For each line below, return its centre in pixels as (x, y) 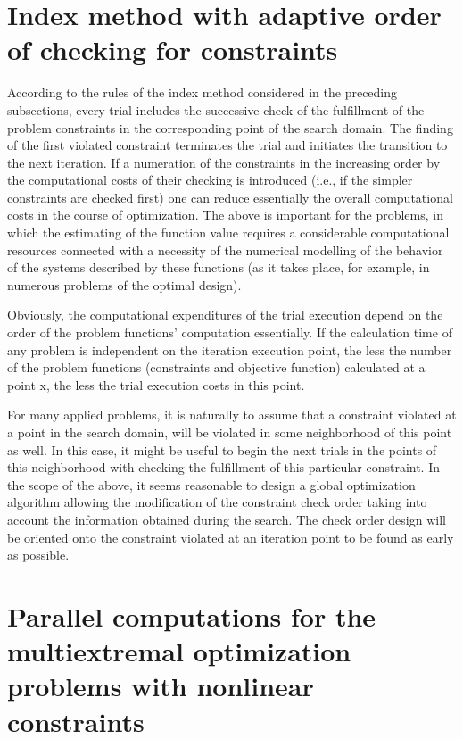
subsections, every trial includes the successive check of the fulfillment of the (216, 109)
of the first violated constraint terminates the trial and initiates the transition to (227, 145)
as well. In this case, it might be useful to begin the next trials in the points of (222, 449)
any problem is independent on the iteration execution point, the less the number (230, 349)
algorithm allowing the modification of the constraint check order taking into (217, 502)
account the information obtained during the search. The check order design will (227, 519)
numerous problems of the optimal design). (124, 284)
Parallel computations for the (192, 615)
